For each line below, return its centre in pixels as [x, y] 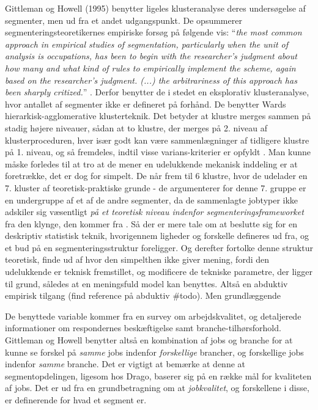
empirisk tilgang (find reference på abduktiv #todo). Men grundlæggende [143, 295]
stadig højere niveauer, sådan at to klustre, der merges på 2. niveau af [136, 127]
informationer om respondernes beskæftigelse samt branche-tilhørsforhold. [143, 328]
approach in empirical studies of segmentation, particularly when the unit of [147, 44]
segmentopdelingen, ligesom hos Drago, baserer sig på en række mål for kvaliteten [158, 375]
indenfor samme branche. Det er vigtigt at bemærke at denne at [125, 364]
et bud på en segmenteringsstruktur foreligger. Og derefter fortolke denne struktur [159, 247]
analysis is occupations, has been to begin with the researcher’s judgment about [151, 56]
